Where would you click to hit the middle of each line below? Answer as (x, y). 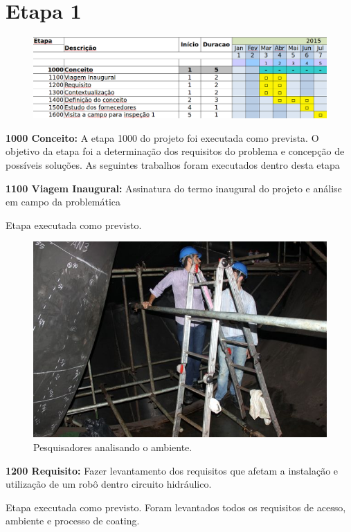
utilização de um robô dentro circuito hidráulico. (109, 484)
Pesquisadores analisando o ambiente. (113, 447)
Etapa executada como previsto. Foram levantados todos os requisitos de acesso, (176, 507)
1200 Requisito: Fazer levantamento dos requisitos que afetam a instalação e (172, 470)
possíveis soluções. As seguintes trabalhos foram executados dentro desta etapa (173, 165)
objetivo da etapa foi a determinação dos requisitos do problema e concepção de (175, 151)
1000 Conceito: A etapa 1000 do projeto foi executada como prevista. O (162, 137)
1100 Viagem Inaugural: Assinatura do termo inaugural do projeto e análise (174, 188)
